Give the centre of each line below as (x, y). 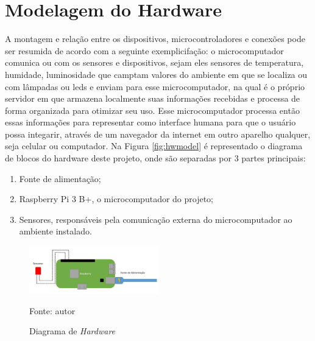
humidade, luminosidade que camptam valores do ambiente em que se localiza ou (156, 74)
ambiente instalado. (55, 231)
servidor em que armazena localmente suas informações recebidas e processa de (153, 98)
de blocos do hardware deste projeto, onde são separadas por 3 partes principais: (155, 158)
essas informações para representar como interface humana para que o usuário (150, 122)
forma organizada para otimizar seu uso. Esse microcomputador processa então (152, 110)
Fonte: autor (52, 310)
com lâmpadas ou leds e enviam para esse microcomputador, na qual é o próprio (155, 86)
